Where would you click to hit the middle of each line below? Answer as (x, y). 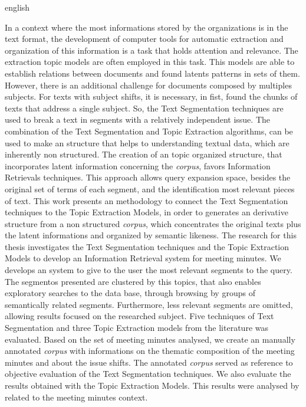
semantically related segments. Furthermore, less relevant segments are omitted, (149, 304)
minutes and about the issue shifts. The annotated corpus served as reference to (149, 362)
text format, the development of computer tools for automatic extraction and (144, 39)
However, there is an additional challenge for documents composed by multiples (148, 85)
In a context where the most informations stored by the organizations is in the (147, 27)
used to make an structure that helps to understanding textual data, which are (147, 142)
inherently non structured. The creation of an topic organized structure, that (144, 154)
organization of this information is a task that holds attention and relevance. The (152, 50)
